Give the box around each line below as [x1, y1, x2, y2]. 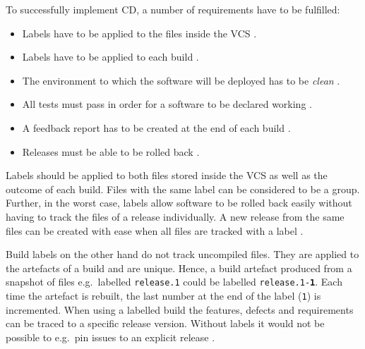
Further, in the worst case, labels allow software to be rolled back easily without [6, 195, 352, 210]
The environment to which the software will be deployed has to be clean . [22, 73, 340, 87]
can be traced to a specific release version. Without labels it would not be [6, 316, 325, 331]
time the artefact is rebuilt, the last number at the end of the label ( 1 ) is [6, 288, 321, 302]
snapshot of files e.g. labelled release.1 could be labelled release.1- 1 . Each [6, 274, 342, 289]
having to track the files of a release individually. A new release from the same [6, 209, 345, 224]
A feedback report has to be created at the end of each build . [22, 120, 291, 135]
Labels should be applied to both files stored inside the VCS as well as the [6, 168, 328, 183]
